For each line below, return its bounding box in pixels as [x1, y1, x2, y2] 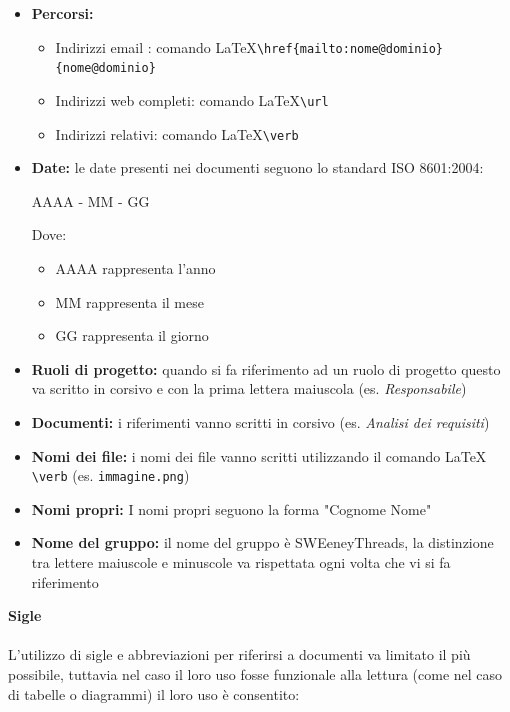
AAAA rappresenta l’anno [55, 258, 216, 278]
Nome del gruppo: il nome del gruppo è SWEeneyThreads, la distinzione [31, 532, 494, 553]
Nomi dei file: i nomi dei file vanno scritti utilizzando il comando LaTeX [31, 445, 487, 466]
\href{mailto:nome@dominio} [256, 41, 444, 56]
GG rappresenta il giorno [55, 325, 209, 346]
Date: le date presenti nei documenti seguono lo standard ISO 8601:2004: [31, 157, 484, 178]
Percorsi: [31, 3, 94, 23]
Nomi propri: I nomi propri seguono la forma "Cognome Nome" [31, 498, 432, 519]
